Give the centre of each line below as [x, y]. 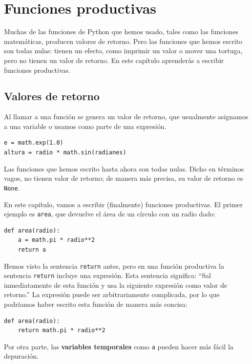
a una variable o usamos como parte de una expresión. [85, 126]
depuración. [21, 356]
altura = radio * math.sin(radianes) [65, 153]
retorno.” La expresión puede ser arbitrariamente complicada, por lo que [112, 294]
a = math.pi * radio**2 [56, 240]
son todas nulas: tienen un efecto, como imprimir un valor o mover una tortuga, [123, 51]
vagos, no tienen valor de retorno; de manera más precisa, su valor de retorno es [124, 178]
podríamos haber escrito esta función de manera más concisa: [96, 304]
